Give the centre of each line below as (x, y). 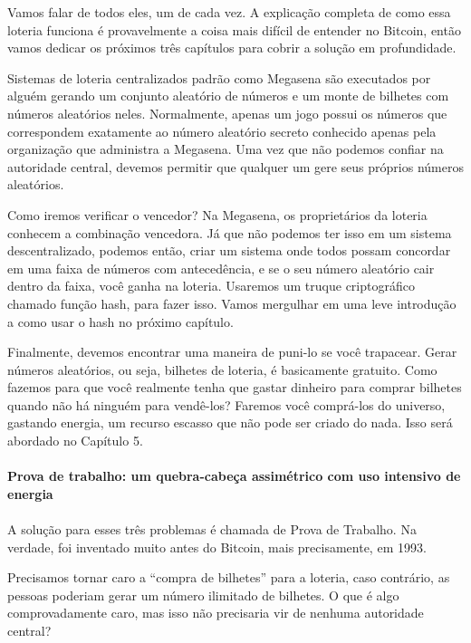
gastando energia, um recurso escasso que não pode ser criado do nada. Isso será (230, 422)
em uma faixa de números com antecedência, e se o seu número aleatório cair (221, 268)
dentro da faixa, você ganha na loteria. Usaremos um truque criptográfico (211, 286)
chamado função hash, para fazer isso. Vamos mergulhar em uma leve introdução (232, 303)
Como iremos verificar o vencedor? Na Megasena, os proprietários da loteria (217, 214)
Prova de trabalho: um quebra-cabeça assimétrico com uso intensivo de (234, 476)
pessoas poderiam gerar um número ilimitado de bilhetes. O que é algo (203, 595)
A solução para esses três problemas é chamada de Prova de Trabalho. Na (212, 529)
